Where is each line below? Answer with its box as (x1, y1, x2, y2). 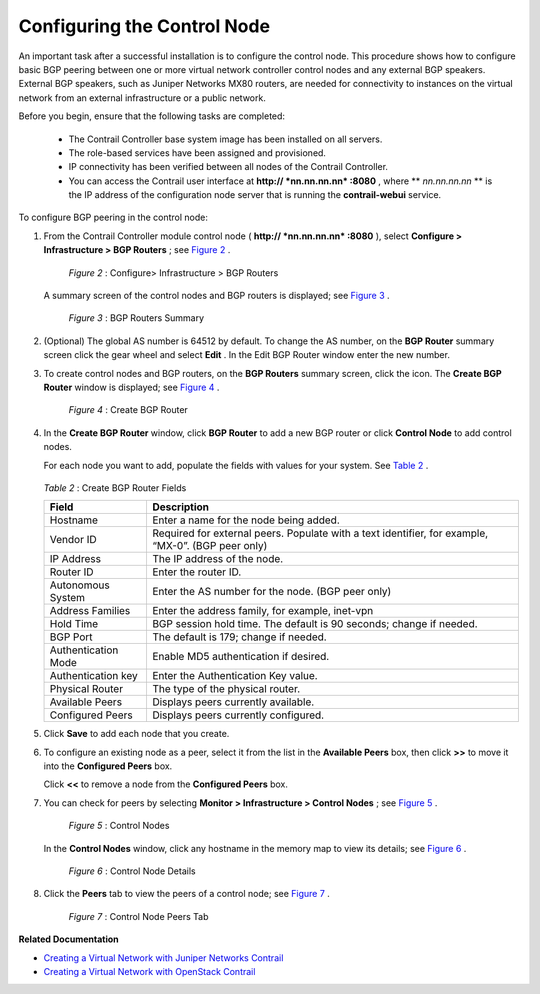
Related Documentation (18, 933, 119, 945)
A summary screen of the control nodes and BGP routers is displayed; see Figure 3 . (43, 290, 390, 302)
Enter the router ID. (151, 565, 242, 579)
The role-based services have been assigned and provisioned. (68, 146, 327, 159)
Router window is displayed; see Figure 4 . (43, 381, 220, 393)
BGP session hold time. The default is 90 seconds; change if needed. (151, 617, 479, 631)
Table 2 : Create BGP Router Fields (43, 481, 187, 494)
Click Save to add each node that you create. (43, 728, 230, 740)
